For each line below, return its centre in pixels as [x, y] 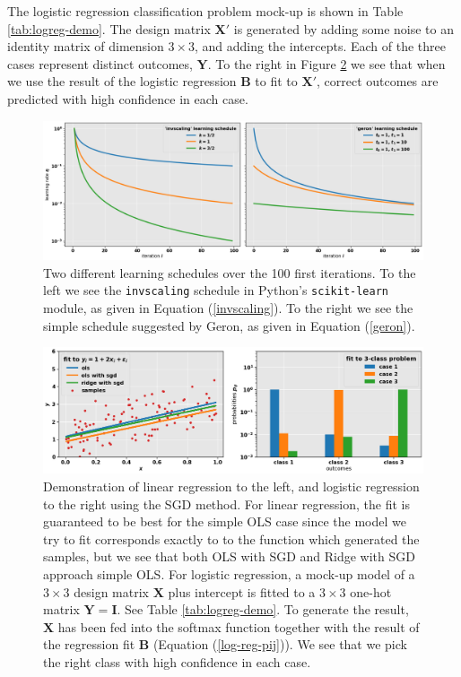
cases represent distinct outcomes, [100, 63]
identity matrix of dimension [86, 46]
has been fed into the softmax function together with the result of [239, 626]
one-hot [371, 591]
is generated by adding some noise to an [344, 28]
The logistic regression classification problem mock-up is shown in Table [205, 11]
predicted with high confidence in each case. [128, 98]
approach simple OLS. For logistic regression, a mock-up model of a [229, 574]
